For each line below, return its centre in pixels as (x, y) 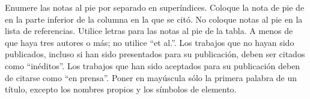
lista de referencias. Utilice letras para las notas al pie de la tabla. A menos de (149, 31)
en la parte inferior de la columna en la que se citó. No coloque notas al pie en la (154, 19)
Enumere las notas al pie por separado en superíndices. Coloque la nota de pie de (155, 7)
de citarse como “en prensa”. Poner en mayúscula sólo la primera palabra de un (151, 77)
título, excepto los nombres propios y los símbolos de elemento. (121, 89)
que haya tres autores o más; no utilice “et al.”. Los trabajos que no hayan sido (150, 42)
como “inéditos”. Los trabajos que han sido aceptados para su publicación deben (153, 65)
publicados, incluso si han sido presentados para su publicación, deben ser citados (155, 54)
